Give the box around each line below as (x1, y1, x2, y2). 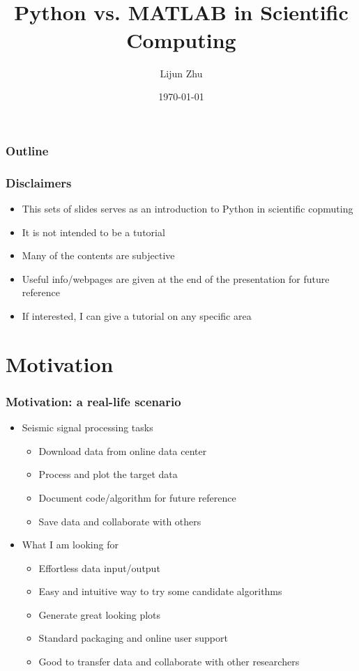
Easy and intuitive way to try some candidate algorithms (38, 584, 282, 599)
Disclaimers (6, 173, 72, 191)
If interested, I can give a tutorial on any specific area (22, 308, 252, 323)
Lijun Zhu (160, 65, 203, 80)
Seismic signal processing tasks (22, 420, 153, 435)
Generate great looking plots (38, 607, 161, 622)
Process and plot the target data (38, 467, 178, 481)
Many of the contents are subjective (22, 248, 175, 263)
